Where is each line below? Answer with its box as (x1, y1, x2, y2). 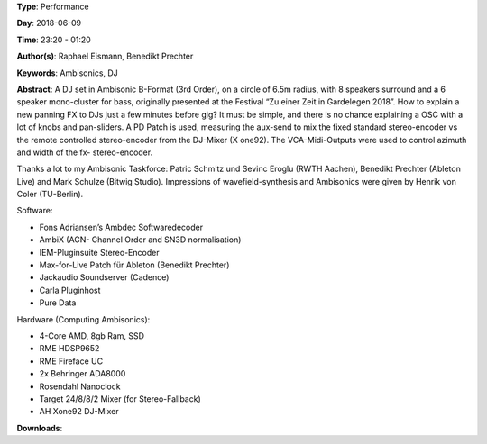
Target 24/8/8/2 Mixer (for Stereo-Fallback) (39, 393, 202, 404)
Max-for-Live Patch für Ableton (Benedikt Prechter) (39, 259, 230, 270)
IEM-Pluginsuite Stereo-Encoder (39, 247, 160, 258)
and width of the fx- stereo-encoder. (16, 147, 153, 158)
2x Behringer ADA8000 (39, 368, 126, 379)
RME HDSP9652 (39, 343, 100, 354)
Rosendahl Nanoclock (39, 381, 121, 392)
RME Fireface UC (39, 356, 104, 367)
